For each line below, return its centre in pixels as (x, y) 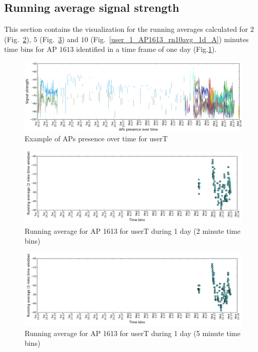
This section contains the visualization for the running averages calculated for (126, 29)
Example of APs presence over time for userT (96, 138)
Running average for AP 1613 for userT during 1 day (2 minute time (133, 230)
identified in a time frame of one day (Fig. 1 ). (146, 49)
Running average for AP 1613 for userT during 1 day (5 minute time (133, 333)
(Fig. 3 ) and (59, 39)
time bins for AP (31, 49)
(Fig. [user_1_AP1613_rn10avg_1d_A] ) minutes (170, 39)
